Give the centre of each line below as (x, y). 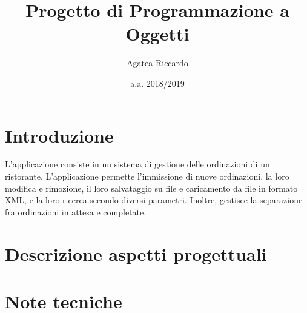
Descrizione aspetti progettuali (136, 253)
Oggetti (157, 34)
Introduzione (59, 135)
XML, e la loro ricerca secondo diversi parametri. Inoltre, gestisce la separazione (154, 200)
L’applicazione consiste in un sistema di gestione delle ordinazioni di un (137, 164)
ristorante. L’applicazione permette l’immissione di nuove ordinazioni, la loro (147, 176)
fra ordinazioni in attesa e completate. (76, 211)
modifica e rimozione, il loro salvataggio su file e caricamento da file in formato (151, 188)
